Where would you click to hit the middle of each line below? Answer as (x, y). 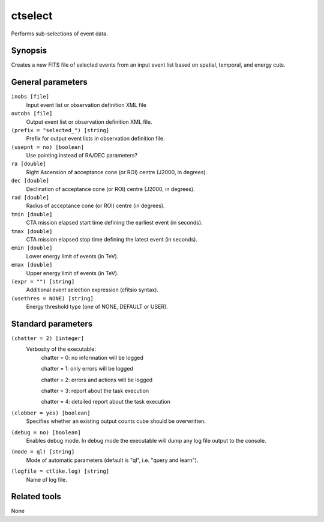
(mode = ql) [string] (43, 452)
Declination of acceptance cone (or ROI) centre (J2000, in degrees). (110, 189)
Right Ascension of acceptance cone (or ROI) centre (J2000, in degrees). (117, 172)
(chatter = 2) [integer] (47, 338)
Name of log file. (46, 479)
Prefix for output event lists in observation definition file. (95, 139)
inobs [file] (30, 97)
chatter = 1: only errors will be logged (87, 369)
